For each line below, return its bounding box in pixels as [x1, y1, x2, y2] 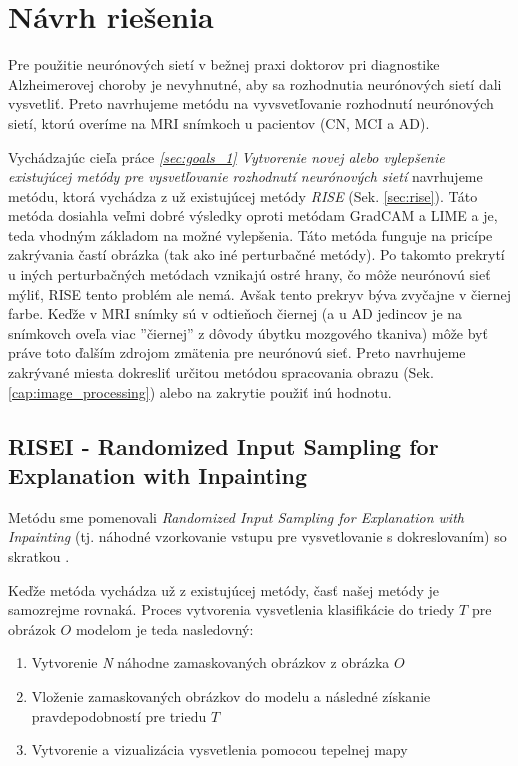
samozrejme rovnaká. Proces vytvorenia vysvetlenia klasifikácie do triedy [8, 599, 455, 620]
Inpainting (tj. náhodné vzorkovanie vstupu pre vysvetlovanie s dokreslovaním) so [8, 526, 507, 547]
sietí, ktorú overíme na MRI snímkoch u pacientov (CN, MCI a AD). [8, 112, 430, 133]
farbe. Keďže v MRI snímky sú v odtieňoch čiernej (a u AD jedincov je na [8, 303, 463, 324]
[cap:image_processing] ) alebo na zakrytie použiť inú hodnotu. [8, 381, 392, 402]
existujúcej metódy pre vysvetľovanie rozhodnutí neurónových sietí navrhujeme [8, 166, 483, 187]
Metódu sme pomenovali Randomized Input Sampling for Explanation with [8, 506, 464, 527]
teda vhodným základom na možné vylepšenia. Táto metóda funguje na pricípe [8, 224, 493, 245]
